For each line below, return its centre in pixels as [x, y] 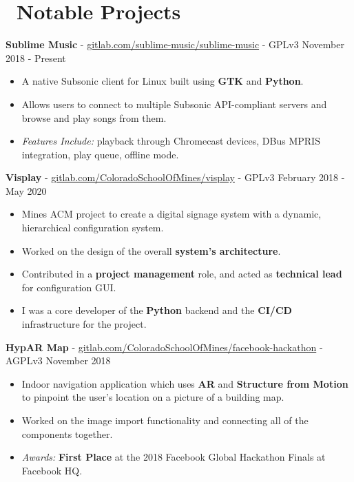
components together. [67, 433]
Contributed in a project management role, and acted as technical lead [182, 274]
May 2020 [26, 190]
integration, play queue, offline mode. [100, 154]
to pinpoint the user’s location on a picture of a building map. [153, 397]
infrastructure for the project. [84, 324]
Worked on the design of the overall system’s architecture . [151, 250]
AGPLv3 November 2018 [58, 360]
